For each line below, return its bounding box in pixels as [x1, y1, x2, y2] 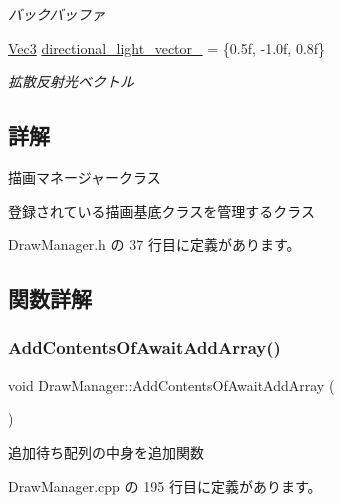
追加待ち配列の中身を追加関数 [8, 441, 204, 462]
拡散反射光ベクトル [8, 71, 134, 92]
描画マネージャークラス [8, 166, 161, 187]
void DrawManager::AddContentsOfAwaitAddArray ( [8, 374, 335, 395]
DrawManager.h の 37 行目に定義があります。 [8, 234, 301, 255]
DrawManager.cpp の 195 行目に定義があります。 [8, 475, 322, 496]
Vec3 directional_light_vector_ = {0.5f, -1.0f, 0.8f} [8, 37, 326, 58]
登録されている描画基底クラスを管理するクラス [8, 200, 316, 221]
